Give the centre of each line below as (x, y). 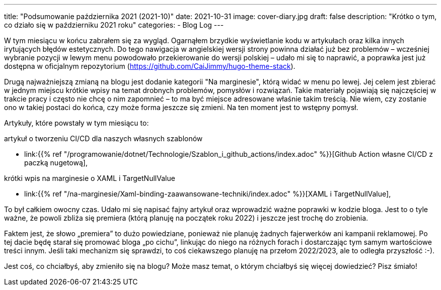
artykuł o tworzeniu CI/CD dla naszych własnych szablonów (103, 138)
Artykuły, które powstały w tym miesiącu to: (77, 123)
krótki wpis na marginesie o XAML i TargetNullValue (90, 178)
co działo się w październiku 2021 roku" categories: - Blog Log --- (114, 25)
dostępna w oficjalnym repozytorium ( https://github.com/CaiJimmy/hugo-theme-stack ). (150, 66)
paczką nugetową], (56, 163)
